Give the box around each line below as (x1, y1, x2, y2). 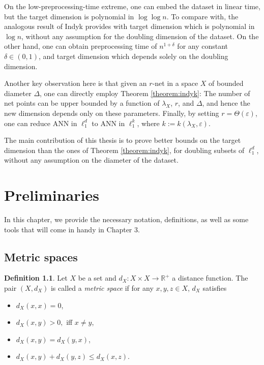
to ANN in (92, 117, 125, 128)
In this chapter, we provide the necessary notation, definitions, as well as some (4, 214, 249, 225)
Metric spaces (4, 249, 78, 264)
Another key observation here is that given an (4, 78, 147, 88)
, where (137, 117, 160, 128)
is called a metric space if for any (50, 283, 154, 293)
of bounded (209, 78, 244, 88)
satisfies (202, 283, 227, 293)
